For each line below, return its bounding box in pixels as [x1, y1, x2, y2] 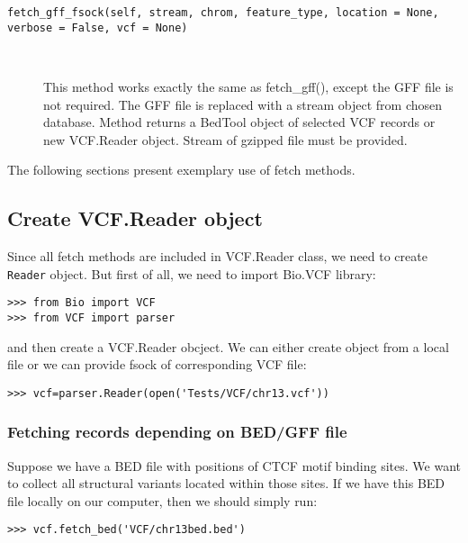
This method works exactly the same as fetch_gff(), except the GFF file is [43, 77, 454, 95]
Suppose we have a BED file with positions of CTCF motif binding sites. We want [7, 456, 461, 475]
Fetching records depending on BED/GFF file [7, 421, 347, 443]
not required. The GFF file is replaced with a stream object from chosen [43, 95, 443, 113]
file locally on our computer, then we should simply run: [7, 491, 318, 510]
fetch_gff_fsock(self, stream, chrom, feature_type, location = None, [7, 6, 439, 19]
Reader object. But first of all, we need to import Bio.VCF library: [7, 264, 376, 283]
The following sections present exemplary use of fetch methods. [7, 160, 355, 179]
